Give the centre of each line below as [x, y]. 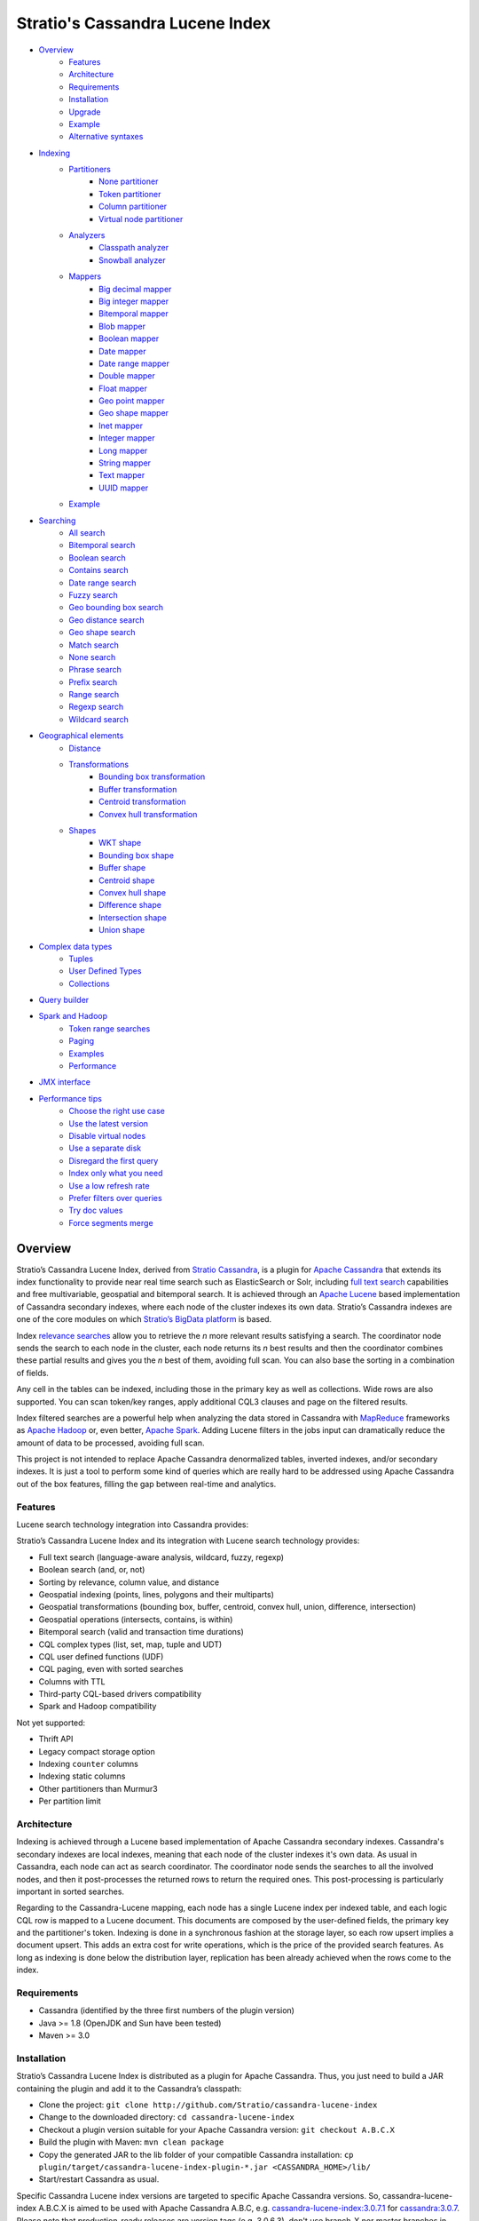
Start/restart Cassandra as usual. [99, 2179]
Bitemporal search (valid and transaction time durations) [141, 1632]
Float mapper [123, 388]
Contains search [98, 570]
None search [92, 657]
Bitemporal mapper [133, 314]
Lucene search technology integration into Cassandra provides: [133, 1524]
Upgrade [85, 112]
